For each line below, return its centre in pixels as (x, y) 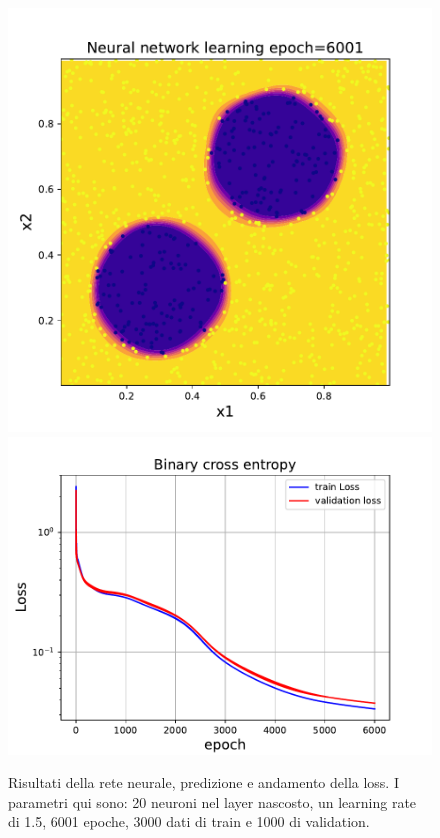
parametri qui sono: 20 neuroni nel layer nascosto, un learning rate (212, 801)
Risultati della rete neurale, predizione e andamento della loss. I (203, 782)
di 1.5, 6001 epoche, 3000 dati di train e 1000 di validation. (189, 821)
